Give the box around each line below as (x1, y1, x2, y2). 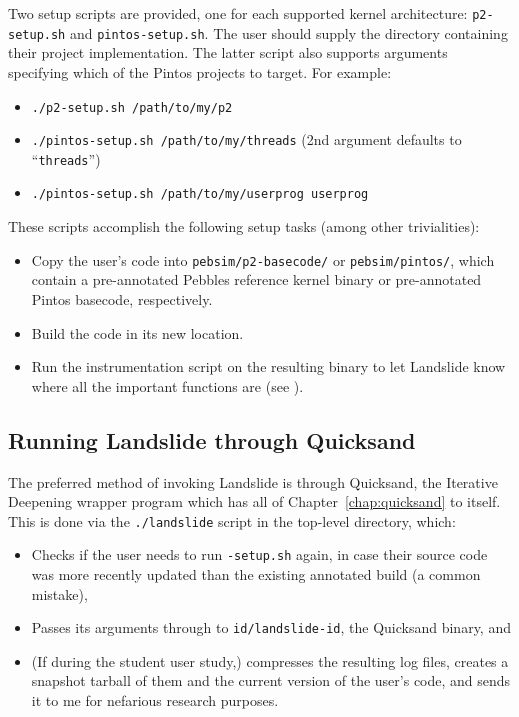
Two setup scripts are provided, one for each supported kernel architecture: (8, 3, 468, 23)
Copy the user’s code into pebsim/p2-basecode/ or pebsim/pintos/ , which (31, 249, 495, 270)
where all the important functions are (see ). (31, 375, 304, 396)
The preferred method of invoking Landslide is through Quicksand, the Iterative (8, 471, 498, 492)
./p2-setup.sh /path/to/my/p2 (31, 100, 233, 115)
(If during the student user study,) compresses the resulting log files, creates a (31, 650, 509, 671)
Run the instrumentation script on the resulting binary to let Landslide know (31, 356, 506, 377)
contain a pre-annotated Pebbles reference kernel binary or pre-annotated (31, 269, 482, 290)
